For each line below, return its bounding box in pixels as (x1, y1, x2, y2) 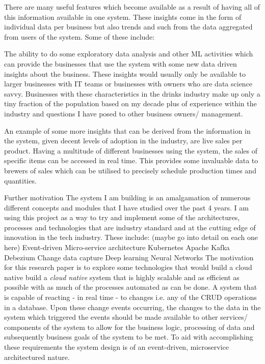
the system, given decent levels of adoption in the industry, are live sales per (4, 135, 243, 146)
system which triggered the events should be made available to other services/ (4, 312, 248, 322)
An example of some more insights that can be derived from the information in (4, 125, 251, 136)
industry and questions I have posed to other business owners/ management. (4, 108, 243, 118)
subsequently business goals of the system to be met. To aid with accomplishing (4, 331, 253, 342)
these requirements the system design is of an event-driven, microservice (4, 342, 229, 352)
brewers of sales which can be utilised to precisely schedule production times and (4, 165, 256, 175)
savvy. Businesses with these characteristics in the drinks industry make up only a (4, 88, 260, 99)
